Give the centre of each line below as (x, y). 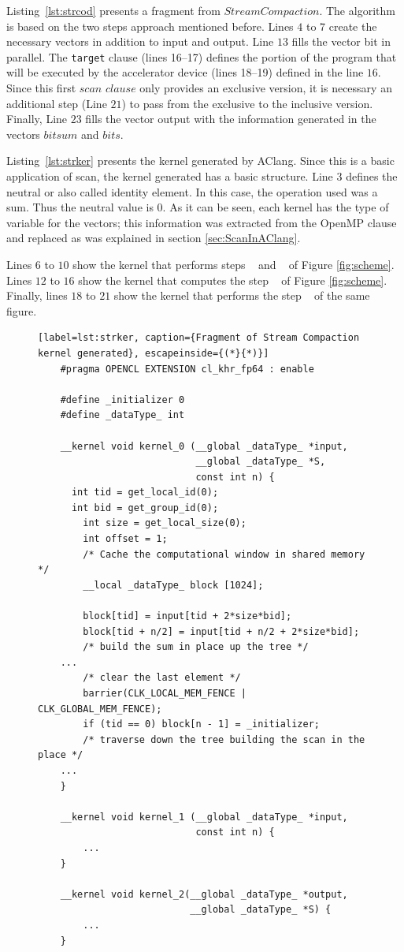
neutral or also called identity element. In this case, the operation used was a (192, 191)
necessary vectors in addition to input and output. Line (140, 41)
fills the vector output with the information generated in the (231, 119)
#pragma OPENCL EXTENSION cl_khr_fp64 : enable (187, 369)
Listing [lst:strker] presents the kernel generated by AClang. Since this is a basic (200, 161)
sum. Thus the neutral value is (80, 207)
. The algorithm (357, 10)
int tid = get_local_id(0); (145, 493)
